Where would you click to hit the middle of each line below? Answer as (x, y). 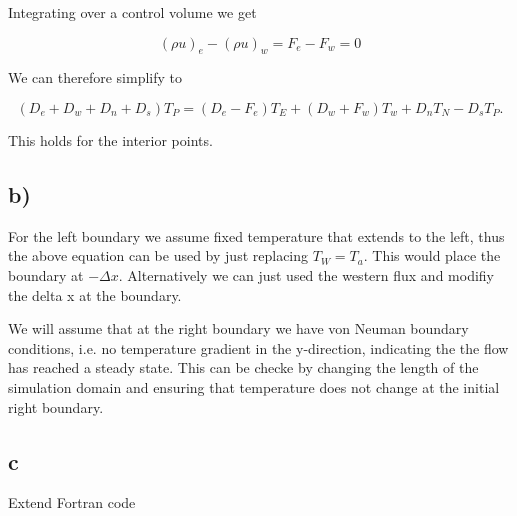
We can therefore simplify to (95, 77)
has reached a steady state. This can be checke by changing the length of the (243, 367)
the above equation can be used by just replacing (158, 255)
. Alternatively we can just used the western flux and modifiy (306, 274)
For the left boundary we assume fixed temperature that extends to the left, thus (256, 235)
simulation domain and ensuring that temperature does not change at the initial (254, 386)
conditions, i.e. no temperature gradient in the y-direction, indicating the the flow (258, 347)
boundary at (46, 274)
